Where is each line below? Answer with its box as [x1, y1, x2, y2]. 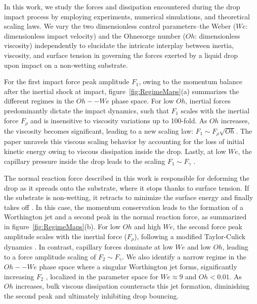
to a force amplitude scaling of [4, 251, 96, 261]
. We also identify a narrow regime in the [122, 251, 247, 261]
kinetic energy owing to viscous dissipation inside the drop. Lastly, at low [4, 146, 226, 156]
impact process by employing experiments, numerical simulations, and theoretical [4, 11, 250, 21]
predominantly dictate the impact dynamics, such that [4, 105, 169, 115]
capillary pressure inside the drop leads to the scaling [4, 155, 166, 166]
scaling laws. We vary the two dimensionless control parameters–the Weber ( [4, 21, 236, 31]
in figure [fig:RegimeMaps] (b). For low [4, 221, 121, 232]
